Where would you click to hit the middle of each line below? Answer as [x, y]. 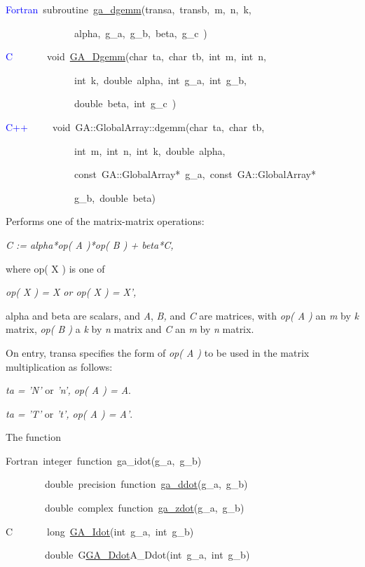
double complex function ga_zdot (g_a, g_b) [144, 508]
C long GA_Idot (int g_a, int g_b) [100, 531]
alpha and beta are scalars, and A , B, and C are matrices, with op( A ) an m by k [182, 315]
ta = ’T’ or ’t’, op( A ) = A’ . [69, 413]
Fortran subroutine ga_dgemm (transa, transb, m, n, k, [129, 9]
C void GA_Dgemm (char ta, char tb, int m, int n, [136, 56]
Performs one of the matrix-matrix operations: [105, 221]
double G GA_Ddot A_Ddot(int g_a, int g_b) [147, 555]
